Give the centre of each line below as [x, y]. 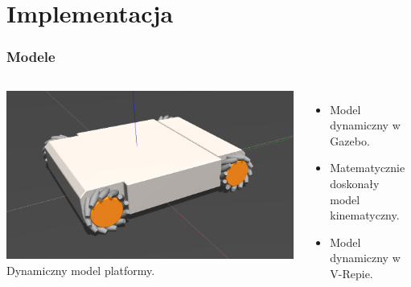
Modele [31, 57]
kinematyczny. [365, 215]
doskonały [355, 183]
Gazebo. [350, 140]
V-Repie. [351, 273]
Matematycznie [368, 168]
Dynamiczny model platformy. [81, 270]
